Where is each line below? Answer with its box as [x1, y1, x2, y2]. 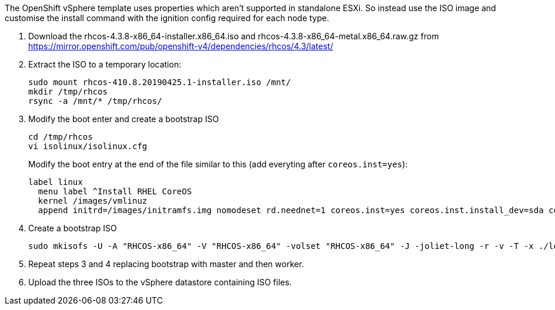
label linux [28, 177, 83, 187]
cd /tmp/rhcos [28, 132, 93, 141]
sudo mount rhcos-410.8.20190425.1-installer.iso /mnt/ [28, 77, 291, 87]
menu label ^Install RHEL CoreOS [38, 187, 192, 196]
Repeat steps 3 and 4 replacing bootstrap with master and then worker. [28, 259, 304, 269]
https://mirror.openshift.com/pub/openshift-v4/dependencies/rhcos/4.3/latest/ [28, 41, 333, 51]
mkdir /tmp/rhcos [28, 87, 108, 96]
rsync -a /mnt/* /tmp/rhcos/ [28, 96, 162, 106]
